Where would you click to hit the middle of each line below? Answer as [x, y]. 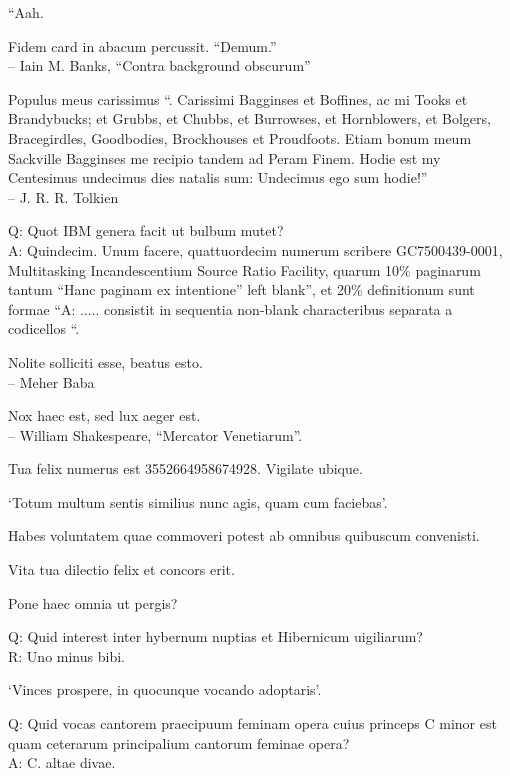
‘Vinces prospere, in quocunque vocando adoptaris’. [165, 689]
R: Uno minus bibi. [66, 655]
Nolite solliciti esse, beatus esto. [105, 361]
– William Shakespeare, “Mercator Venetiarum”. [155, 434]
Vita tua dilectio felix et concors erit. [121, 569]
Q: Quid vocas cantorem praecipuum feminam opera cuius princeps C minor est [252, 723]
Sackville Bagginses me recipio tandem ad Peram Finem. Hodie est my [224, 157]
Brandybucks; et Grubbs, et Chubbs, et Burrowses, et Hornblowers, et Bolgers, [249, 118]
